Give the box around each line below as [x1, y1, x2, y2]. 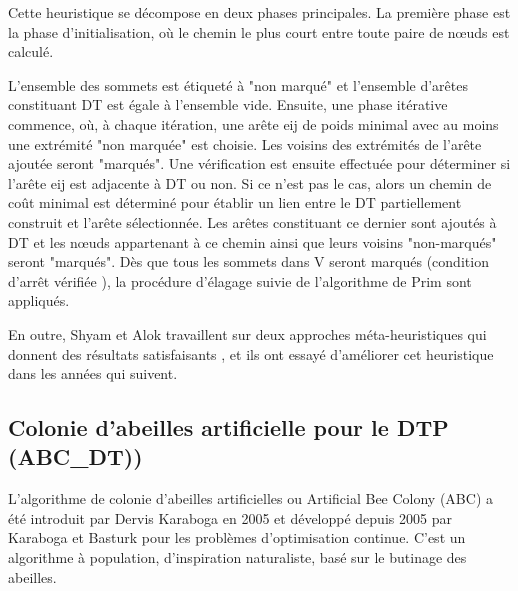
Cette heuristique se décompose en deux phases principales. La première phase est [8, 2, 511, 22]
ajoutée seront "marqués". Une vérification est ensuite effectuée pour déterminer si [8, 153, 511, 174]
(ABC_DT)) [8, 441, 143, 472]
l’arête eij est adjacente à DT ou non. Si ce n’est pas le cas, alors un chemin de [8, 172, 492, 193]
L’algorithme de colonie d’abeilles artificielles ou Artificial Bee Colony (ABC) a [8, 488, 493, 509]
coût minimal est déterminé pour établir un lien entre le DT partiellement [8, 192, 462, 213]
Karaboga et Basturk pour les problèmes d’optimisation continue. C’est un [8, 527, 466, 548]
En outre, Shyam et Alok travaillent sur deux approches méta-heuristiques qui [8, 323, 487, 344]
